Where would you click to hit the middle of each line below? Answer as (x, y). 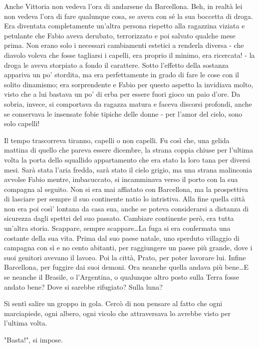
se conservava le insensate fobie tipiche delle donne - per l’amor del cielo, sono (123, 113)
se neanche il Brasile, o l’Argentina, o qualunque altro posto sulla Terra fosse (122, 277)
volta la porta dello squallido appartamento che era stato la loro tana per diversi (127, 159)
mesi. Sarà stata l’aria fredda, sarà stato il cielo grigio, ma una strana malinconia (128, 169)
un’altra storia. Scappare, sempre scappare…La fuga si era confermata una (117, 228)
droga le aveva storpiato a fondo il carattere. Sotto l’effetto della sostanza (116, 65)
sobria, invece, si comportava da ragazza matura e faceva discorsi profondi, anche (128, 103)
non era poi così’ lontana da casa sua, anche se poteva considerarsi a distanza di (127, 208)
